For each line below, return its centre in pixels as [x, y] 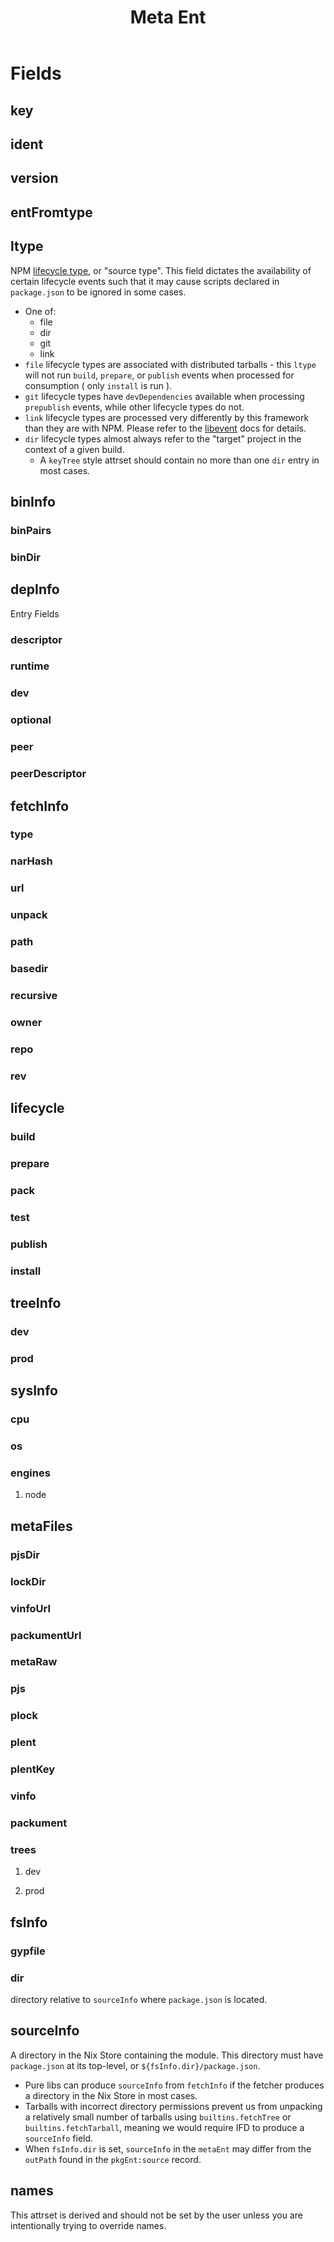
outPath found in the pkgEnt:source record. [113, 2159]
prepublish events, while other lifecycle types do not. [134, 407]
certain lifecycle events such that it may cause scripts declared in [145, 281]
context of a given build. [74, 449]
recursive [34, 995]
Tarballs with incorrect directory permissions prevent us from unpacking [173, 2106]
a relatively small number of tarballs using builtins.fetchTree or [158, 2117]
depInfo [35, 589]
